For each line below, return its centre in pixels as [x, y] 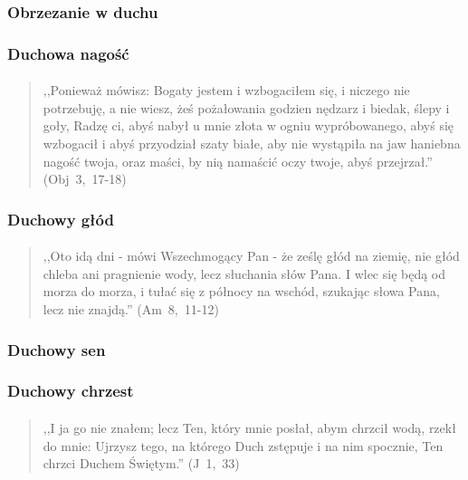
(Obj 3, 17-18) [85, 179]
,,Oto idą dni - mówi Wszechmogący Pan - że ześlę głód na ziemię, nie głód [251, 256]
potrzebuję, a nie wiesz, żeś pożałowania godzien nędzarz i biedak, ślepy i [246, 107]
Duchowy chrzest [71, 391]
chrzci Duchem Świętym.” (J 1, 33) [141, 463]
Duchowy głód [61, 219]
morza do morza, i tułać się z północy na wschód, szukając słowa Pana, [241, 291]
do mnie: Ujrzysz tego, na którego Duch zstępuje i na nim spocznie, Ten [243, 445]
